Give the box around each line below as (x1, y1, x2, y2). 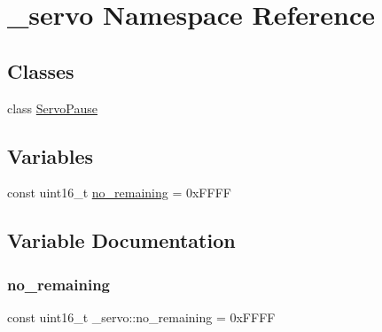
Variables (7, 142, 94, 169)
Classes (7, 57, 74, 84)
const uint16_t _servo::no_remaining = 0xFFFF (7, 307, 276, 326)
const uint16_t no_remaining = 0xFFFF (7, 183, 231, 202)
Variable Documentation (7, 227, 236, 254)
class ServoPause (7, 98, 97, 117)
